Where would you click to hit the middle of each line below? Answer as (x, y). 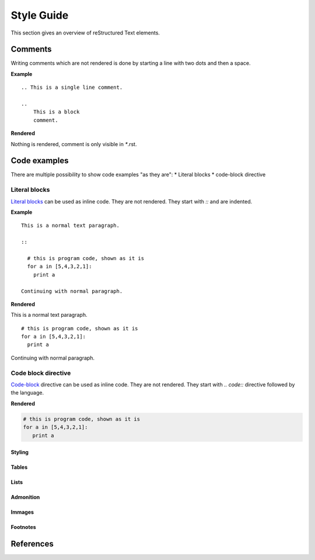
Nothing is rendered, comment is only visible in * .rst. (74, 144)
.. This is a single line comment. (72, 87)
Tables (19, 467)
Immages (22, 512)
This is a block (56, 112)
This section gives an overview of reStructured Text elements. (85, 33)
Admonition (25, 497)
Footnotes (23, 527)
